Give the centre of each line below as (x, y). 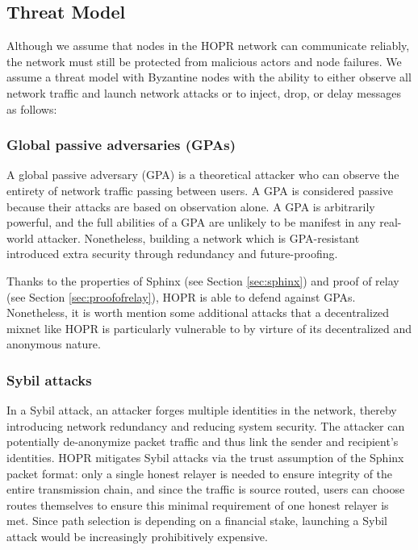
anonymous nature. (54, 344)
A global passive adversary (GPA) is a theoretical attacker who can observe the (203, 175)
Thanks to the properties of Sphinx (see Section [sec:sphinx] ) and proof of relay (203, 280)
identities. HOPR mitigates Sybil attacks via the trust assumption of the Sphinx (205, 457)
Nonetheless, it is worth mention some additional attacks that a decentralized (198, 312)
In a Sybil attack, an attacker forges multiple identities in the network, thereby (202, 410)
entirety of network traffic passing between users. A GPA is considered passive (200, 190)
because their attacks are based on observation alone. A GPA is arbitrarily (191, 206)
